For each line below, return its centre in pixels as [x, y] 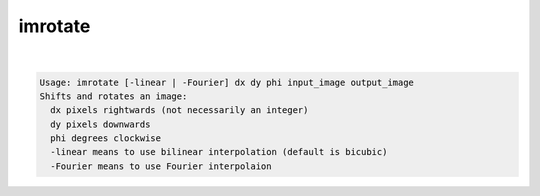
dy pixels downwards [100, 124]
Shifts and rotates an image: [113, 96]
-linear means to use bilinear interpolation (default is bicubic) [219, 152]
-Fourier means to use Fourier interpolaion [161, 166]
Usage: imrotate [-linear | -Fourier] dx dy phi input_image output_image [227, 82]
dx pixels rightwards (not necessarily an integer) [179, 110]
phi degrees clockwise [106, 138]
